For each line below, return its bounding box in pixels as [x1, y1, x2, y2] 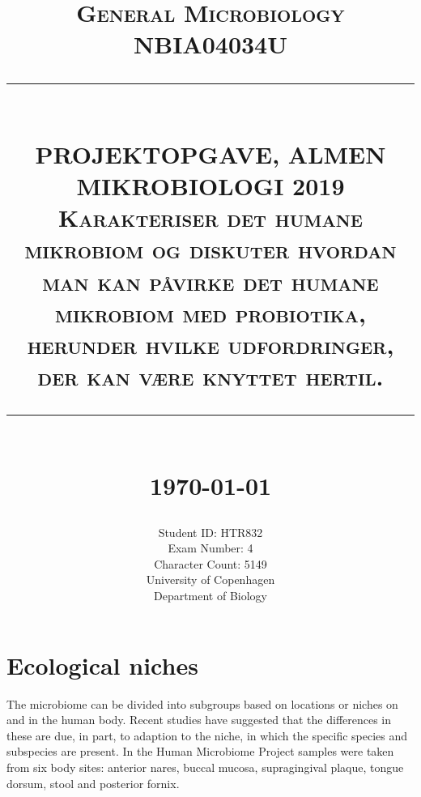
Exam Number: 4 [168, 539, 253, 556]
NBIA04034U [134, 28, 287, 61]
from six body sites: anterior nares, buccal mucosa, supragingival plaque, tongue [6, 758, 404, 775]
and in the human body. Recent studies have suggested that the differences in [6, 711, 392, 728]
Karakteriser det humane [58, 201, 363, 234]
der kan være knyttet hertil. [37, 360, 384, 393]
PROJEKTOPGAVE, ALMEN [35, 137, 386, 170]
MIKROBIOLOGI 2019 [76, 168, 345, 202]
